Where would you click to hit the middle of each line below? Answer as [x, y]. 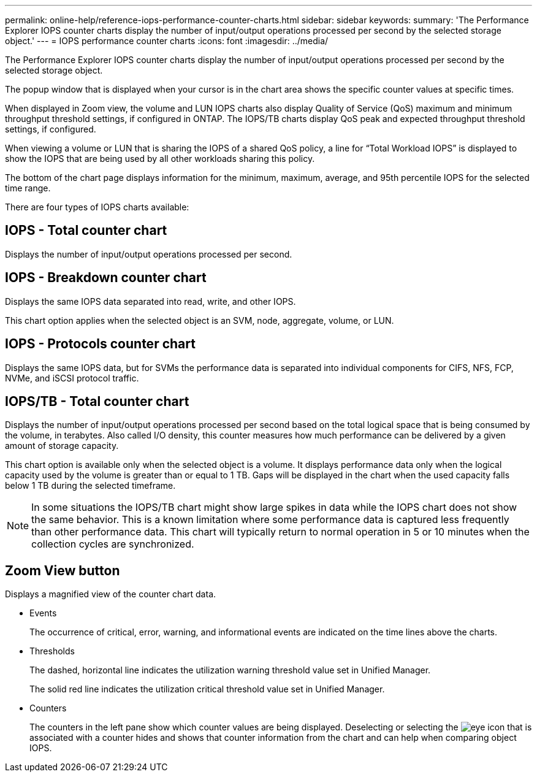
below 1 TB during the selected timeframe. [90, 486]
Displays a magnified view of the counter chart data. [111, 594]
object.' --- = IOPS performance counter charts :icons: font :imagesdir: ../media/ [167, 41]
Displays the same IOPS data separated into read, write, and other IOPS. [150, 301]
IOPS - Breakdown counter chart [106, 278]
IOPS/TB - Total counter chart [97, 401]
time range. [28, 188]
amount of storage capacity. [62, 446]
